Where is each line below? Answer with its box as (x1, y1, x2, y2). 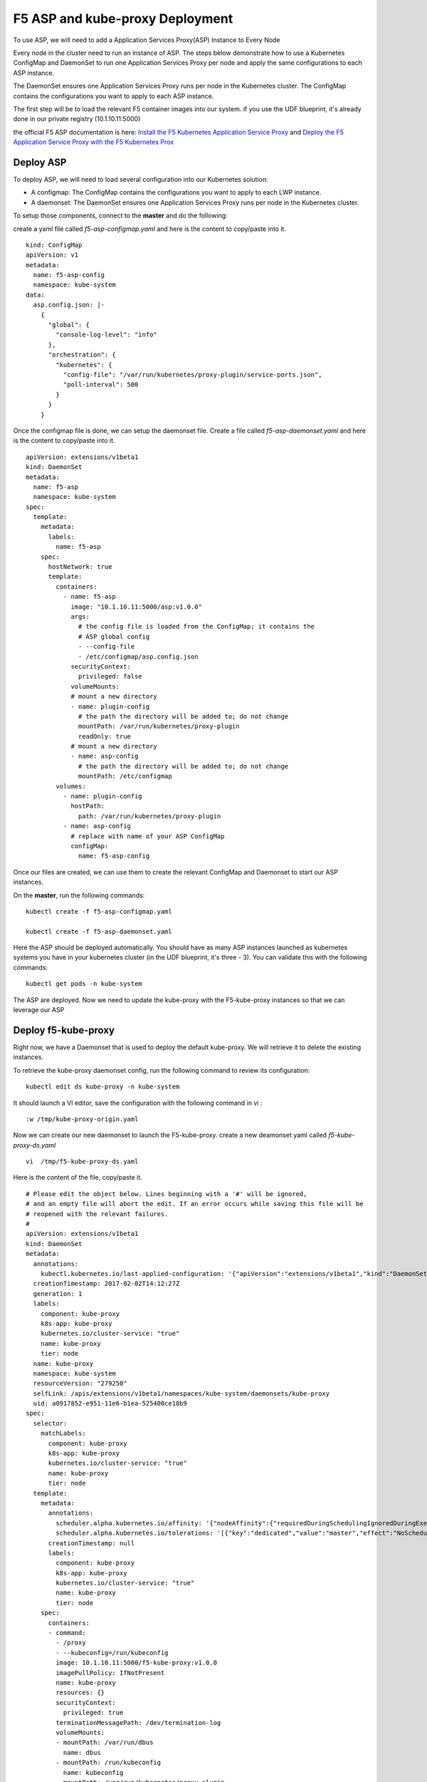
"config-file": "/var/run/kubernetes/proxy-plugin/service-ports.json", (63, 371, 322, 378)
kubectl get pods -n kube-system (26, 980, 142, 988)
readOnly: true (78, 732, 132, 741)
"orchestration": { (48, 351, 117, 359)
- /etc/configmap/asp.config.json (78, 652, 199, 661)
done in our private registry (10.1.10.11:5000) (13, 115, 141, 123)
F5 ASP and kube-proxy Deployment (13, 11, 233, 26)
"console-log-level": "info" (56, 331, 158, 339)
